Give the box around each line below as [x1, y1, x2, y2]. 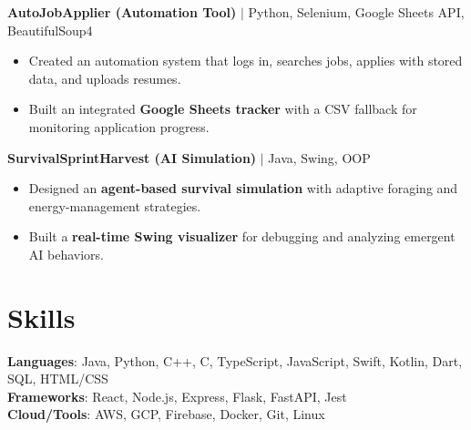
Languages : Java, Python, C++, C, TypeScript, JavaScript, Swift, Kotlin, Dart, [7, 351, 463, 370]
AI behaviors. [28, 244, 104, 263]
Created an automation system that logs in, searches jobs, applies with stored [28, 51, 463, 70]
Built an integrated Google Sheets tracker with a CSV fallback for [28, 99, 417, 118]
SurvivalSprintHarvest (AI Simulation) [7, 148, 257, 167]
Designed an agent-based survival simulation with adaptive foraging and [28, 179, 458, 198]
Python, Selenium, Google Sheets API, [248, 3, 465, 21]
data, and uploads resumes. [28, 68, 181, 87]
